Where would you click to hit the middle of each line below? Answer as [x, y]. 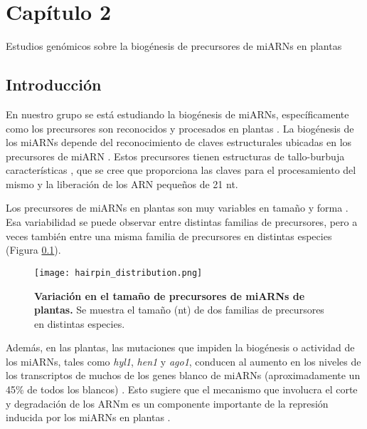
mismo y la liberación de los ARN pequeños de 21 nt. [122, 184]
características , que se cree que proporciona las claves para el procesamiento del [181, 170]
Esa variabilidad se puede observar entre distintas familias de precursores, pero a [182, 222]
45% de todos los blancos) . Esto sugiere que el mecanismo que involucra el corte [182, 389]
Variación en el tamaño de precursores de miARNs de [170, 295]
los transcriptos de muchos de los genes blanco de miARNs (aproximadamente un [183, 375]
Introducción [54, 84]
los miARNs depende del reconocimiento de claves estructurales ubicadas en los [179, 142]
